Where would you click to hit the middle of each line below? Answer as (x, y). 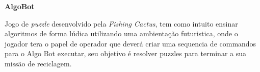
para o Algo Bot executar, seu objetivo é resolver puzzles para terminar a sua (126, 53)
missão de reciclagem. (38, 63)
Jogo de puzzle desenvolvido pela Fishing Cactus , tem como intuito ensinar (121, 23)
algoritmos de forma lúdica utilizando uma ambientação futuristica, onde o (121, 33)
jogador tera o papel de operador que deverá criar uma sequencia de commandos (131, 43)
